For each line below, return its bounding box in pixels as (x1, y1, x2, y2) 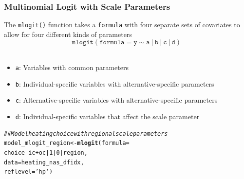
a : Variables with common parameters (15, 62, 129, 72)
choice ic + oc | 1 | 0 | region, (4, 149, 88, 156)
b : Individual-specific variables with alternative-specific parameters (15, 78, 214, 89)
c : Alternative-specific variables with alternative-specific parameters (15, 95, 218, 105)
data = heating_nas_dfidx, (4, 159, 84, 166)
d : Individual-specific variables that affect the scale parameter (15, 111, 200, 122)
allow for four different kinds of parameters (4, 29, 132, 39)
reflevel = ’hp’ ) (4, 168, 53, 176)
